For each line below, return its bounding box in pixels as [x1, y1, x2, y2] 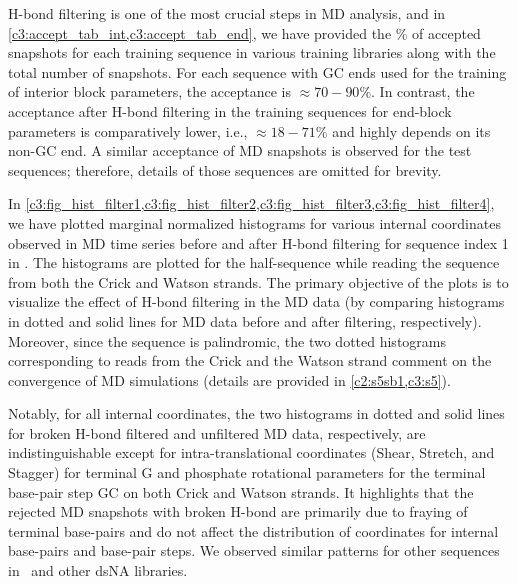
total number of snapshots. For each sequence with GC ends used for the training [8, 61, 507, 82]
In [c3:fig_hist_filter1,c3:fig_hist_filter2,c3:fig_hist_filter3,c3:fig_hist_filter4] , [8, 193, 495, 214]
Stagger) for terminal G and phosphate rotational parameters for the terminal [8, 462, 486, 483]
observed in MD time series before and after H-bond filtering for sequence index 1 [8, 232, 509, 253]
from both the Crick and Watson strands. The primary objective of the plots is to [8, 271, 509, 292]
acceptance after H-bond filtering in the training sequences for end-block [8, 100, 452, 121]
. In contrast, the [371, 81, 475, 102]
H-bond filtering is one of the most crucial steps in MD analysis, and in [8, 3, 446, 23]
